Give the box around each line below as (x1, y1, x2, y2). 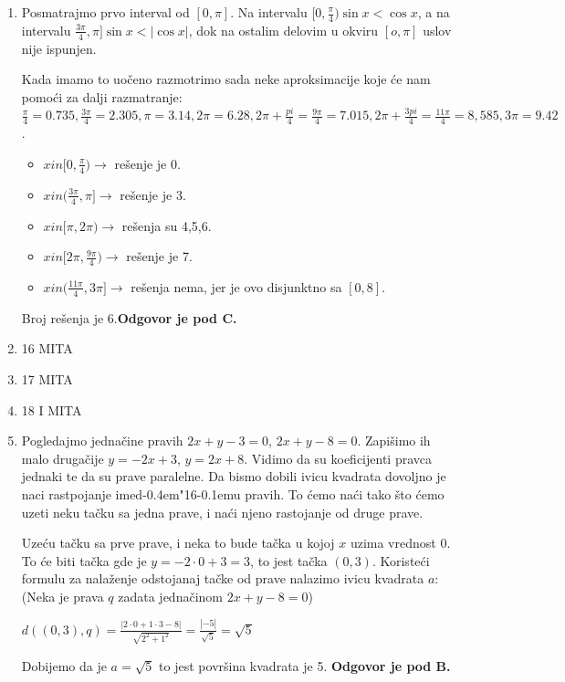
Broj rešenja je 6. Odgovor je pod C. (21, 308, 237, 327)
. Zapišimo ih (357, 431, 431, 450)
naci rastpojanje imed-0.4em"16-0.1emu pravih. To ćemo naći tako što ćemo (21, 484, 445, 503)
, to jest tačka (250, 551, 328, 570)
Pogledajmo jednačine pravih (21, 431, 183, 450)
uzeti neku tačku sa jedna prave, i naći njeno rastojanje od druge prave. (21, 502, 424, 521)
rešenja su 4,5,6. (121, 215, 212, 235)
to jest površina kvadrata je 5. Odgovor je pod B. (159, 656, 451, 675)
